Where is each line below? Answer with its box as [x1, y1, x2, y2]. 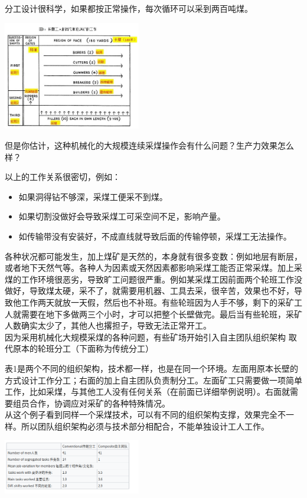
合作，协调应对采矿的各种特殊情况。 [29, 397, 170, 409]
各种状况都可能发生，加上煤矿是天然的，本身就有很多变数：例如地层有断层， [5, 250, 302, 262]
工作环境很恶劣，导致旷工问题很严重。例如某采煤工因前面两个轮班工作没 [21, 273, 302, 285]
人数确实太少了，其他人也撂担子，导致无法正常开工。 [5, 319, 211, 332]
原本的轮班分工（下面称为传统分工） [12, 342, 153, 355]
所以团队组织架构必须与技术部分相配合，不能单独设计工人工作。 [21, 420, 269, 432]
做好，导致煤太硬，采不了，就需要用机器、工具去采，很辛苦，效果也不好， [5, 284, 294, 297]
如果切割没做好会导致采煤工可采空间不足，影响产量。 [18, 210, 226, 222]
